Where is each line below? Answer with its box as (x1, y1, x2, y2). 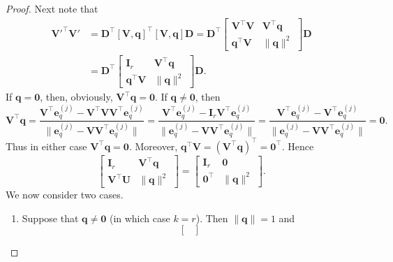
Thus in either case (6, 138, 87, 153)
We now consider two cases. (6, 187, 124, 202)
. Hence (281, 138, 314, 153)
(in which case (109, 210, 170, 225)
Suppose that (22, 210, 79, 225)
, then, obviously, (40, 89, 113, 104)
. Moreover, (128, 138, 178, 153)
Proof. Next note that (6, 1, 98, 15)
